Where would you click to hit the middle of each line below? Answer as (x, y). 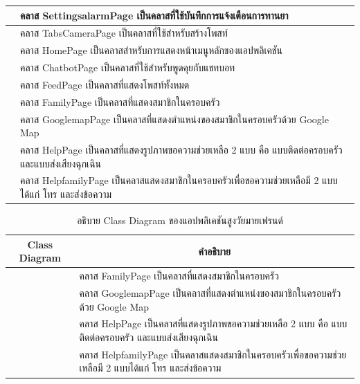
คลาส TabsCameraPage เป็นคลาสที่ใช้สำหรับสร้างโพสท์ (124, 33)
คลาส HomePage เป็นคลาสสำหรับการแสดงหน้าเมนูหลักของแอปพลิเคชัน (151, 50)
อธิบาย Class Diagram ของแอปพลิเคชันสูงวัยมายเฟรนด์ (180, 220)
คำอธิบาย (214, 251)
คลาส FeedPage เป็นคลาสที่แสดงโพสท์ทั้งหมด (105, 84)
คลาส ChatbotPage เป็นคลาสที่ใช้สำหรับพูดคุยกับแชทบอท (128, 67)
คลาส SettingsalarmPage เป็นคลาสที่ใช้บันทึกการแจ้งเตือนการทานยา (154, 15)
